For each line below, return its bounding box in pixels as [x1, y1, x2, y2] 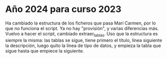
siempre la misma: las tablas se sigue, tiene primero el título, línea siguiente [5, 37, 162, 43]
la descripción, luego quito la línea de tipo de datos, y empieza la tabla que [5, 42, 161, 48]
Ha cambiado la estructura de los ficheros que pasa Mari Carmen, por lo [5, 20, 156, 26]
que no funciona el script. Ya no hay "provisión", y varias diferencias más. [5, 25, 159, 31]
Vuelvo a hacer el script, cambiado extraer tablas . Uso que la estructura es [5, 30, 158, 38]
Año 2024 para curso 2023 [5, 3, 121, 15]
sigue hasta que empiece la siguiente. [5, 47, 85, 53]
